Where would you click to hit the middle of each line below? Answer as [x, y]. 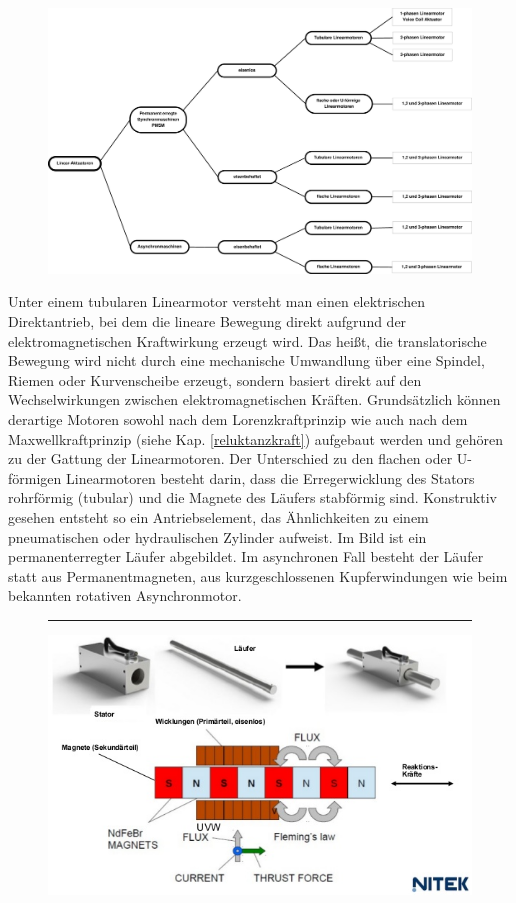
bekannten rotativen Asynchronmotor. [125, 595]
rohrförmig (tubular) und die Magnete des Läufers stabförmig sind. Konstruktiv [252, 497]
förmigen [35, 477]
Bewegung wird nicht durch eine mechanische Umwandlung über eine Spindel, [246, 360]
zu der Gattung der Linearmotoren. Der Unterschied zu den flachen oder [230, 458]
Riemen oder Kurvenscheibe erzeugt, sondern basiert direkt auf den [215, 379]
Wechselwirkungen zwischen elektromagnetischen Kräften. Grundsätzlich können [254, 399]
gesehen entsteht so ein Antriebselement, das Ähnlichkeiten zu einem [218, 516]
